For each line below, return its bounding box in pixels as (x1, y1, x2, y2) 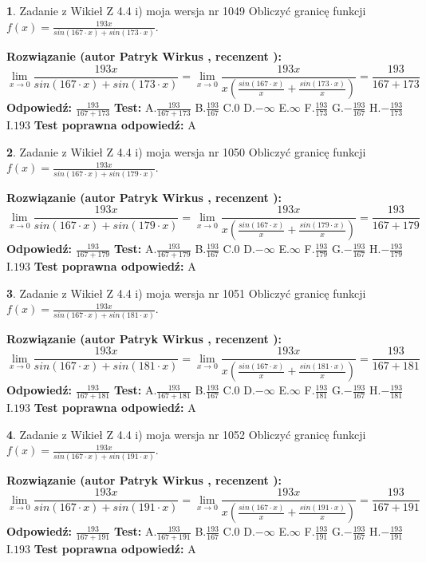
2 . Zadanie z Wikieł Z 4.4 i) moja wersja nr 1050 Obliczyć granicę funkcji (6, 143, 366, 160)
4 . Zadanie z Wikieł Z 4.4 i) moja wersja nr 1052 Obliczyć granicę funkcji (6, 425, 366, 442)
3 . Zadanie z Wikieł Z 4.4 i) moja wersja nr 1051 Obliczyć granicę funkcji (6, 284, 366, 301)
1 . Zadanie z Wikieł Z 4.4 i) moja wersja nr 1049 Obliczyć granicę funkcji (6, 2, 366, 18)
